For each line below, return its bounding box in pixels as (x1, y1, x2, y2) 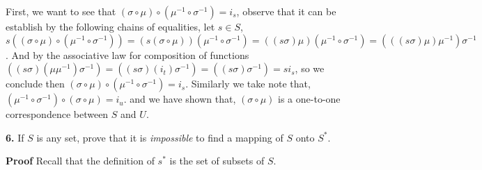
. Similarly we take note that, (185, 76, 311, 91)
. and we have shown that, (123, 92, 236, 106)
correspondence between (6, 107, 109, 121)
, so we (295, 61, 325, 76)
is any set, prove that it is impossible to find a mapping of (36, 130, 283, 144)
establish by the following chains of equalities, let (6, 19, 215, 33)
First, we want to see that (6, 4, 116, 18)
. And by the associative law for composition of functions (6, 47, 249, 62)
